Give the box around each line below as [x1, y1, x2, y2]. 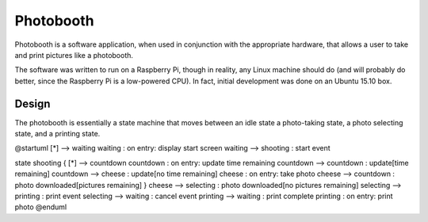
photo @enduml [14, 202, 67, 212]
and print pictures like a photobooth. [14, 50, 134, 59]
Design [14, 97, 51, 110]
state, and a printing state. [14, 129, 101, 139]
